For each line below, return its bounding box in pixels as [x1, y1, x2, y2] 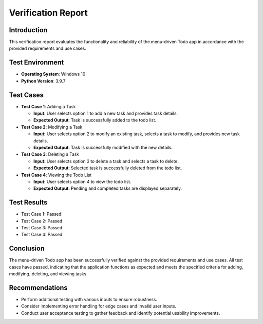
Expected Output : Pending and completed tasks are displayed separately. [33, 185, 182, 191]
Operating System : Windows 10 [21, 71, 86, 77]
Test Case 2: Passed [21, 218, 63, 224]
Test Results [9, 198, 48, 207]
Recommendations [9, 283, 68, 292]
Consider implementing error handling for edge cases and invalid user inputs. [21, 303, 176, 309]
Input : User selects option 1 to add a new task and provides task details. [33, 110, 178, 117]
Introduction [9, 26, 48, 34]
